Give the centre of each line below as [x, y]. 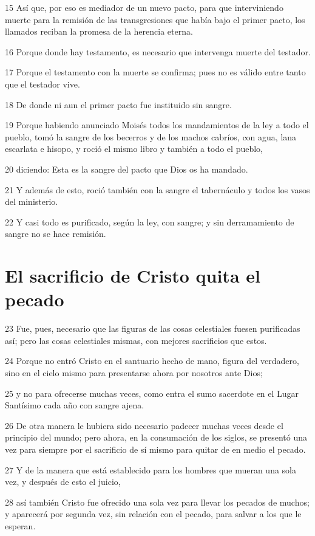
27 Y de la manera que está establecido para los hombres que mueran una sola [151, 469]
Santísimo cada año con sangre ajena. [75, 405]
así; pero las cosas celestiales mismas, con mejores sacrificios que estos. [136, 340]
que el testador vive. [42, 84]
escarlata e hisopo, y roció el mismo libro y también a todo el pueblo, [134, 149]
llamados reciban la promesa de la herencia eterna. [99, 31]
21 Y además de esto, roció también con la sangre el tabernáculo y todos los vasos [157, 189]
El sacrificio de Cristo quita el [133, 276]
